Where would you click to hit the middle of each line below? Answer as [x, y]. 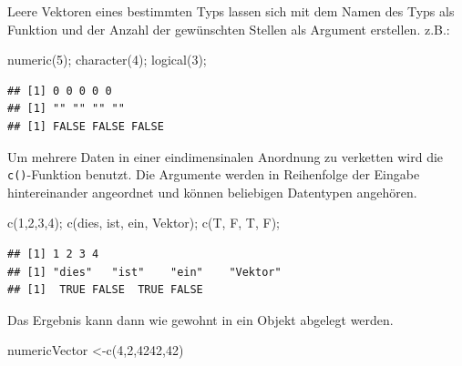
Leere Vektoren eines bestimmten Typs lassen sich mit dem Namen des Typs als [231, 11]
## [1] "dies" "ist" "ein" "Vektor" [144, 272]
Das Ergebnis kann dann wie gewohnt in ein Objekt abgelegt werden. [200, 319]
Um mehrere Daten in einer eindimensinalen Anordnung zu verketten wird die [226, 156]
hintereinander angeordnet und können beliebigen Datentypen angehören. [212, 192]
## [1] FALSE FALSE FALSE [86, 126]
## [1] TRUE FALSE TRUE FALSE [105, 290]
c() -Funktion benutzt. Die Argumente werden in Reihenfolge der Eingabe [214, 174]
